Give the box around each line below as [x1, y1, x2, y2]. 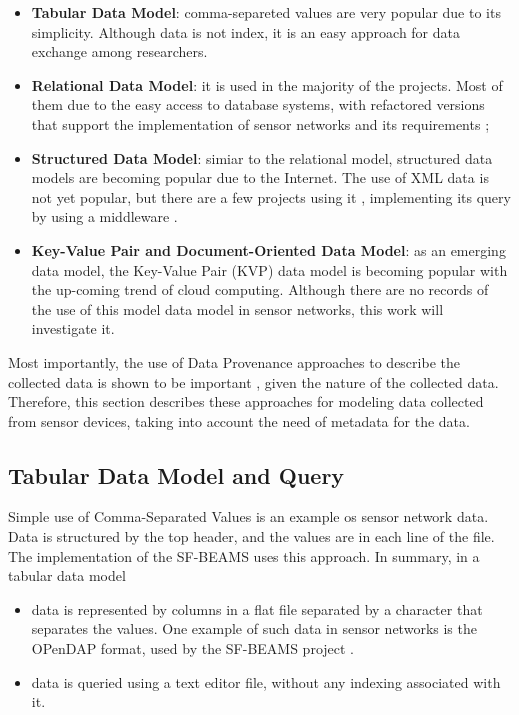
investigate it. [31, 318, 115, 339]
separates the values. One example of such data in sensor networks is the [31, 618, 477, 639]
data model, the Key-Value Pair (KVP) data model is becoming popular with [31, 259, 508, 280]
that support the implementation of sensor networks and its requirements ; [31, 113, 490, 134]
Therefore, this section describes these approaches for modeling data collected [8, 391, 484, 412]
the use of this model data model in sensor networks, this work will [31, 298, 444, 319]
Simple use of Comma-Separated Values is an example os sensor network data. [8, 506, 489, 527]
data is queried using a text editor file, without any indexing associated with [31, 671, 501, 692]
